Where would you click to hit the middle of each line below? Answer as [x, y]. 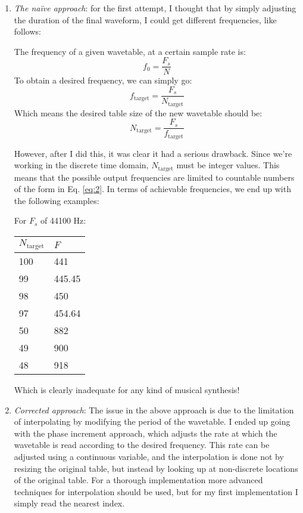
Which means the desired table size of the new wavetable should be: [138, 112]
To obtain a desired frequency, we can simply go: [103, 80]
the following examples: [57, 200]
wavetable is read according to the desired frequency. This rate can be [142, 445]
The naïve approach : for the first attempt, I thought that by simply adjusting [155, 8]
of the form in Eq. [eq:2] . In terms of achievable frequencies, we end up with [152, 189]
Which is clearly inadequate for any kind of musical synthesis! [127, 390]
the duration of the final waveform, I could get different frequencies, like [145, 19]
